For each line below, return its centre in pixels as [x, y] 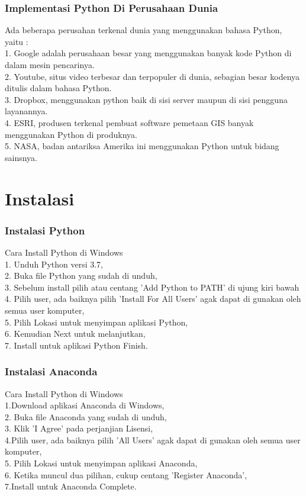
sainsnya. [21, 157]
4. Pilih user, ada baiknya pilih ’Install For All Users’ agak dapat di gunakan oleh [153, 299]
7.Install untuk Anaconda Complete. [71, 486]
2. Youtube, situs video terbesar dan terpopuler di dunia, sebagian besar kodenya [152, 76]
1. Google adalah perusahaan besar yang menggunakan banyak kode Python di [148, 53]
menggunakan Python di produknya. [71, 134]
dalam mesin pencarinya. [50, 65]
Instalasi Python [45, 230]
